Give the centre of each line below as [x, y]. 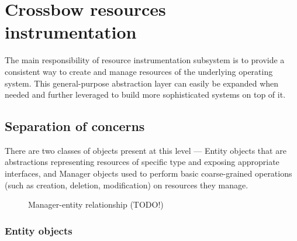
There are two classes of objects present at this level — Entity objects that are [146, 150]
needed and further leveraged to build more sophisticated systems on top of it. [145, 94]
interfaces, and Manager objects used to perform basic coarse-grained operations [148, 173]
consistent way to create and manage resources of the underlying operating [139, 71]
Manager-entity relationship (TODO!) [96, 204]
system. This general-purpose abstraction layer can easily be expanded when [142, 83]
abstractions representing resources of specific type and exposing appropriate [142, 162]
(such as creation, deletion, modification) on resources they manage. [127, 185]
